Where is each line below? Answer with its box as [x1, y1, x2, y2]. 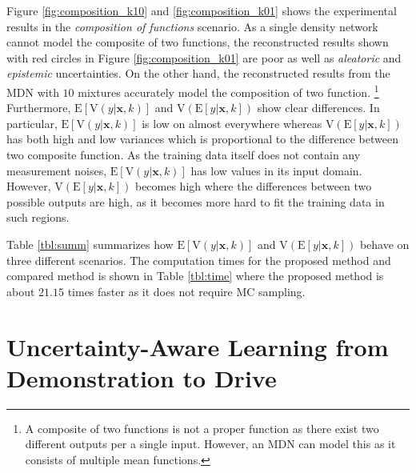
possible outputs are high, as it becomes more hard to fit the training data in [6, 193, 385, 210]
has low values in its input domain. [190, 162, 362, 178]
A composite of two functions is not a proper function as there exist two [25, 419, 379, 436]
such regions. [6, 209, 70, 226]
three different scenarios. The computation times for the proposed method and [6, 251, 391, 268]
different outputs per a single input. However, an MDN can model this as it [25, 435, 396, 452]
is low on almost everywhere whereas [142, 114, 322, 131]
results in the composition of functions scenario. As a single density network [6, 18, 378, 34]
